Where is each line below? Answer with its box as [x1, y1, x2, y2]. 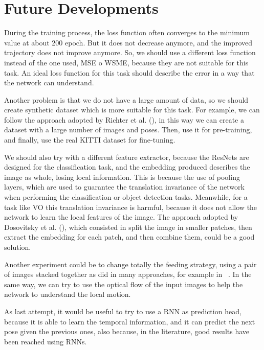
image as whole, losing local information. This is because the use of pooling [4, 171, 240, 182]
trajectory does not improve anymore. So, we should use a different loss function [4, 47, 256, 58]
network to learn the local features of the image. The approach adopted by [4, 212, 238, 222]
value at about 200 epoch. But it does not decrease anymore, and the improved [4, 37, 253, 48]
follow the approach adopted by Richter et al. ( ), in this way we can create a [4, 114, 244, 125]
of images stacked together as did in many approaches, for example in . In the [4, 269, 252, 279]
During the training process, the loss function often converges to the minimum [4, 27, 250, 38]
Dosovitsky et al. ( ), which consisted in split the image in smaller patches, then [4, 221, 252, 232]
